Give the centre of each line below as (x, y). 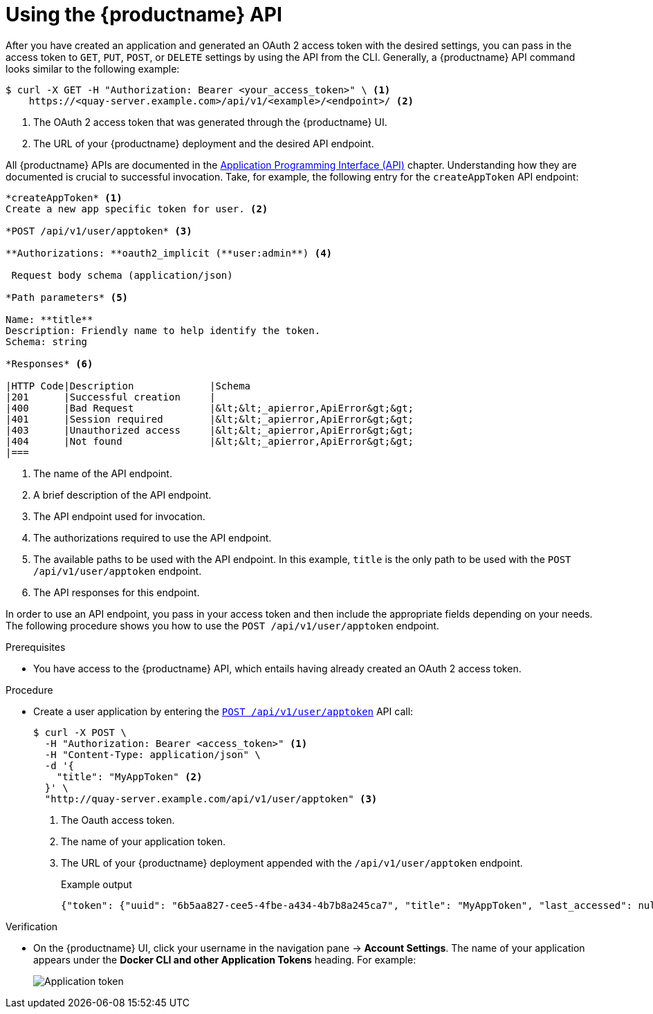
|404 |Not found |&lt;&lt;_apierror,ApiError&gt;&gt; (210, 441)
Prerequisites (36, 647)
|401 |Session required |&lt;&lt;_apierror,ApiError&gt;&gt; (210, 419)
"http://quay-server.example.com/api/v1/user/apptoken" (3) (211, 799)
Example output (96, 884)
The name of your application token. (143, 841)
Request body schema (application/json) (122, 275)
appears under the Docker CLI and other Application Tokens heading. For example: (225, 959)
